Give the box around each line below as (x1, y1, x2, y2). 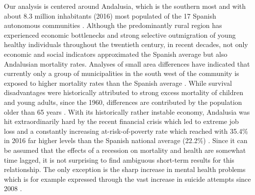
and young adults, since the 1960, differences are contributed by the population (4, 97, 242, 107)
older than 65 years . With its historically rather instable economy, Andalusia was (4, 106, 250, 117)
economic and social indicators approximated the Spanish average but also (4, 49, 228, 59)
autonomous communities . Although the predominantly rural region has (4, 20, 222, 30)
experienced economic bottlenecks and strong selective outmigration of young (4, 29, 236, 40)
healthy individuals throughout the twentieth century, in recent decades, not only (4, 39, 248, 49)
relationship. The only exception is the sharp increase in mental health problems (4, 164, 246, 174)
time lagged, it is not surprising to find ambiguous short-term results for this (4, 154, 234, 165)
